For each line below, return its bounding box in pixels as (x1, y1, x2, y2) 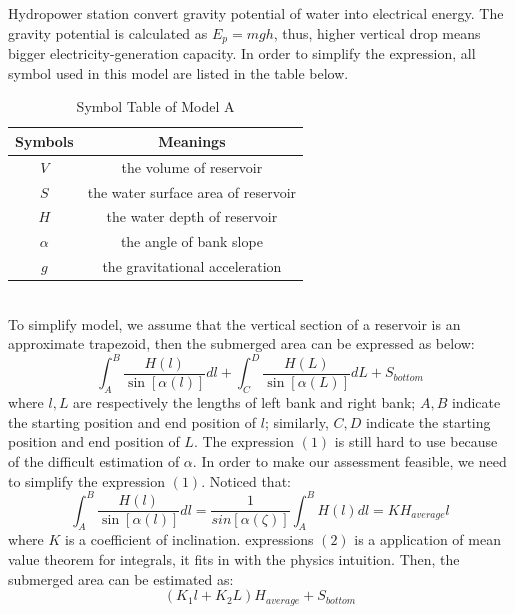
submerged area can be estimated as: (8, 568, 234, 589)
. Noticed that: (201, 470, 291, 491)
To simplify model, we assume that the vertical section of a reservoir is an (8, 313, 461, 334)
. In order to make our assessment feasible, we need (192, 451, 507, 471)
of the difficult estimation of (8, 451, 180, 471)
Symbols (15, 130, 74, 151)
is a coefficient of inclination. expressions (65, 529, 314, 550)
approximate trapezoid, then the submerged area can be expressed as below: (8, 333, 475, 354)
